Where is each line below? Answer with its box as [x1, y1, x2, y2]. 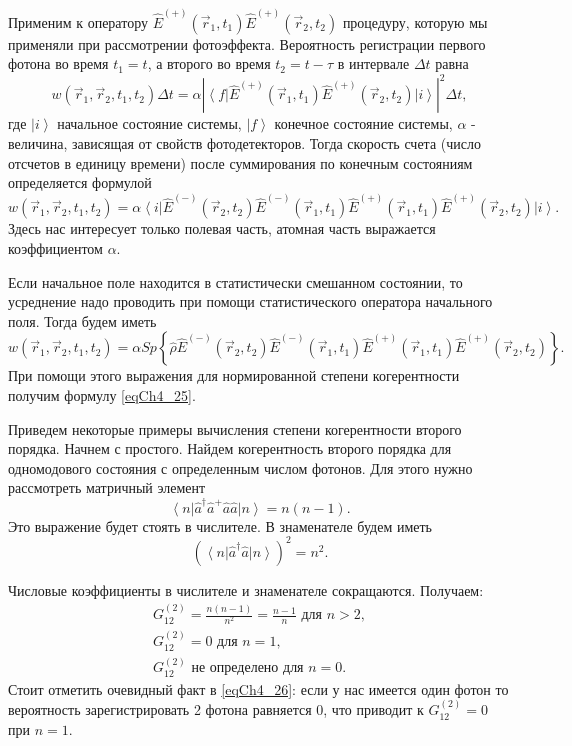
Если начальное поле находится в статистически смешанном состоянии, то [8, 271, 463, 292]
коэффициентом [8, 237, 103, 258]
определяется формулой [8, 172, 152, 193]
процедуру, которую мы [342, 11, 488, 32]
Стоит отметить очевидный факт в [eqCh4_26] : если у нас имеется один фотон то [8, 678, 509, 699]
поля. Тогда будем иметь [8, 310, 157, 331]
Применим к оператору [8, 11, 148, 32]
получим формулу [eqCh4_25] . [8, 384, 196, 405]
